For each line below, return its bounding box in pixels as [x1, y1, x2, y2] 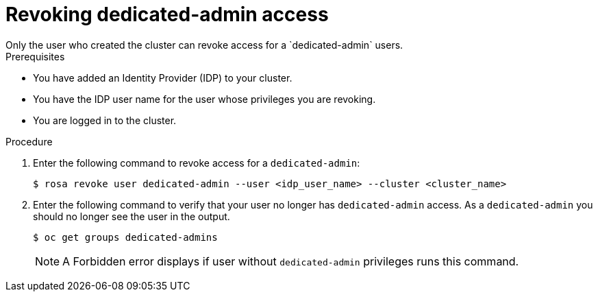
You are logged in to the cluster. [33, 114, 177, 126]
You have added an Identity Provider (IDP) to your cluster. [33, 71, 292, 84]
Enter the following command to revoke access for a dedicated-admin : [33, 156, 360, 169]
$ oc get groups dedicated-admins [33, 231, 218, 243]
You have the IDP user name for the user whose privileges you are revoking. [33, 93, 376, 105]
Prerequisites [5, 50, 65, 62]
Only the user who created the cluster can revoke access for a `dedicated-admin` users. [5, 38, 403, 51]
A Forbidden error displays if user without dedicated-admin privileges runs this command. [62, 254, 519, 268]
